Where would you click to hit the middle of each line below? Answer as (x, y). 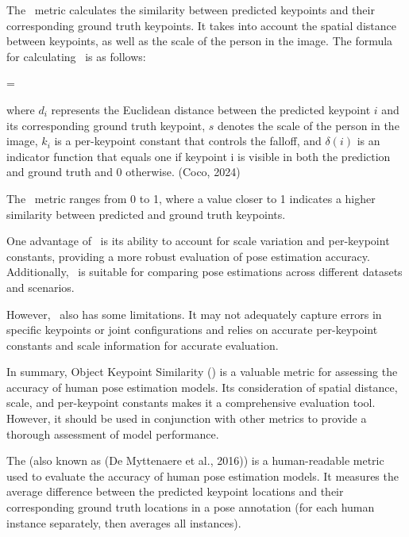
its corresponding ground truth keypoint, (106, 125)
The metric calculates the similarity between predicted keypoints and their (191, 10)
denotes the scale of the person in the (308, 125)
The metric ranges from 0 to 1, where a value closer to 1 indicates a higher (191, 198)
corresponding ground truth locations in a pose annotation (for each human (191, 507)
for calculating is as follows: (76, 56)
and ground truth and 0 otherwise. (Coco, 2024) (123, 172)
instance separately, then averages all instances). (124, 522)
